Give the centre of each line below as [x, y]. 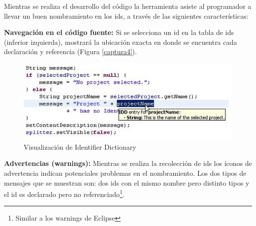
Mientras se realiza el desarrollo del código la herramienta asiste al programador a [128, 6]
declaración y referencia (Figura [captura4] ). [70, 51]
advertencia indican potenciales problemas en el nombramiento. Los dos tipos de [125, 173]
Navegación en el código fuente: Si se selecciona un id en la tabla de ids [119, 32]
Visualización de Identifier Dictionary [80, 146]
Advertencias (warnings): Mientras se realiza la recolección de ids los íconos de [128, 163]
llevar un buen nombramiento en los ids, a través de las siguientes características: [126, 16]
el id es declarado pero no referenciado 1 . [64, 193]
